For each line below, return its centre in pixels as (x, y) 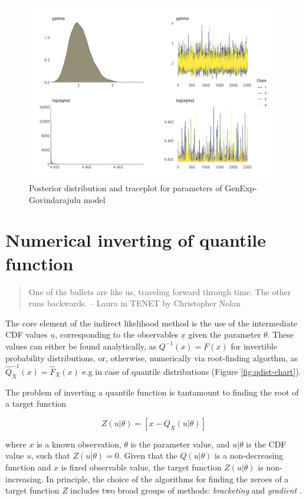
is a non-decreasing (249, 455)
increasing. (24, 478)
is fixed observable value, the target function (141, 467)
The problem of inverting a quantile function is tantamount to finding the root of (152, 392)
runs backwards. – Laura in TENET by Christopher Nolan (135, 303)
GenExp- (241, 188)
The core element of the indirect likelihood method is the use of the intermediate (152, 323)
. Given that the (148, 455)
